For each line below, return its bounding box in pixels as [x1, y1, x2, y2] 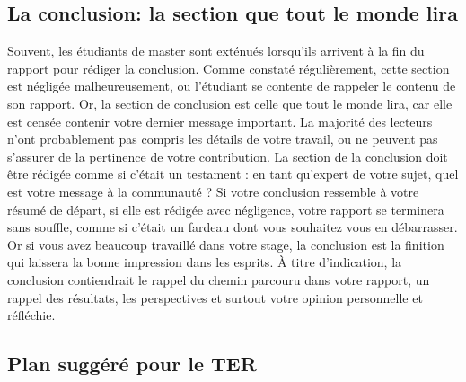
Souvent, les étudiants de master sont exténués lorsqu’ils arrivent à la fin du [7, 41, 425, 60]
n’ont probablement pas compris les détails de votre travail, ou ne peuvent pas [7, 129, 438, 148]
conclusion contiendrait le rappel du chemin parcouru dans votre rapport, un [7, 270, 430, 289]
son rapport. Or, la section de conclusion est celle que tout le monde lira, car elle [7, 93, 453, 112]
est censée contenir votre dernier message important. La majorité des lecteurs [7, 111, 433, 130]
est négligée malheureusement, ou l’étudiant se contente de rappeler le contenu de [7, 76, 456, 95]
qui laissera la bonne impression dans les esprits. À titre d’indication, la [7, 253, 402, 271]
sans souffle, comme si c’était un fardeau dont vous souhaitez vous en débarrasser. [7, 218, 458, 236]
